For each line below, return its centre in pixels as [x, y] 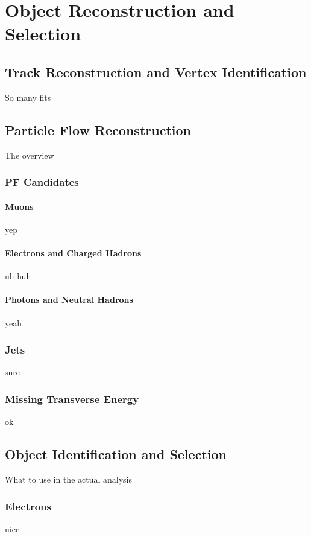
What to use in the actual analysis [69, 479]
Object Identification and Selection [116, 454]
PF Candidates [42, 182]
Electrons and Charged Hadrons [73, 253]
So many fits [28, 97]
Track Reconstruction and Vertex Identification [156, 71]
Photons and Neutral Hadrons [69, 300]
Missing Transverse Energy [72, 399]
